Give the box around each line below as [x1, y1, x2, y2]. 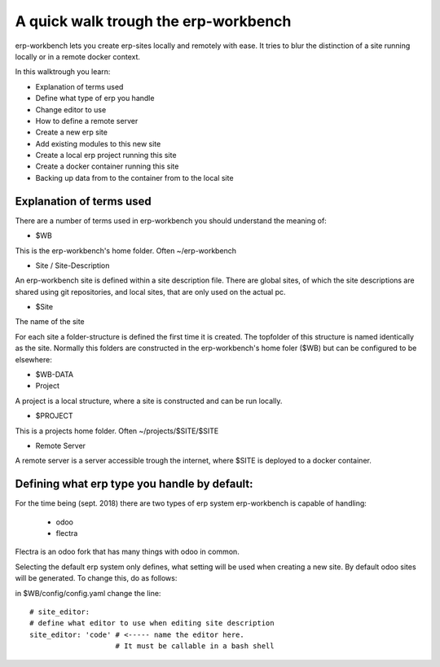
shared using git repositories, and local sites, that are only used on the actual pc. [15, 287, 286, 296]
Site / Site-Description [35, 261, 110, 270]
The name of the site [15, 317, 85, 327]
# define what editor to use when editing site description [29, 619, 275, 628]
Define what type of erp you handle [35, 94, 155, 103]
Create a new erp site [35, 127, 108, 138]
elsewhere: [15, 354, 52, 364]
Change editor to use [35, 104, 107, 114]
